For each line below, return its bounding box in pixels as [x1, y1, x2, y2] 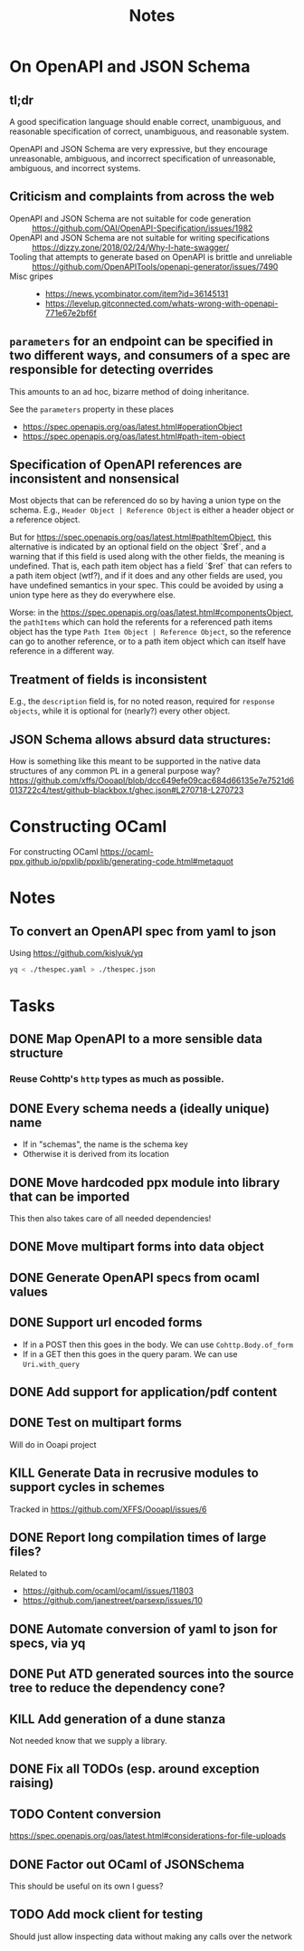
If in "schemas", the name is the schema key [22, 1139, 188, 1150]
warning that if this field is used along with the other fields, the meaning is [9, 551, 285, 562]
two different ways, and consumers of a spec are [9, 348, 291, 363]
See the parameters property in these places [9, 404, 175, 415]
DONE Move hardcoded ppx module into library [9, 1174, 280, 1191]
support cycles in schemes [9, 1479, 166, 1495]
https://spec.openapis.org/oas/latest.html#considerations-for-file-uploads [9, 1831, 287, 1841]
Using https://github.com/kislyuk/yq [9, 948, 143, 958]
